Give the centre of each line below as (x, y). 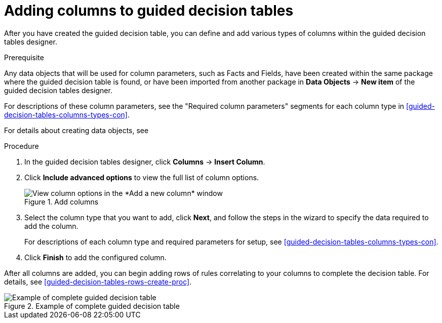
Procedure (22, 146)
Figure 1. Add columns (62, 201)
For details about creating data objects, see (76, 130)
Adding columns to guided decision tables (149, 11)
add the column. (51, 226)
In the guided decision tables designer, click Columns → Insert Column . (145, 161)
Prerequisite (24, 57)
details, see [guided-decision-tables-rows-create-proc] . (98, 281)
